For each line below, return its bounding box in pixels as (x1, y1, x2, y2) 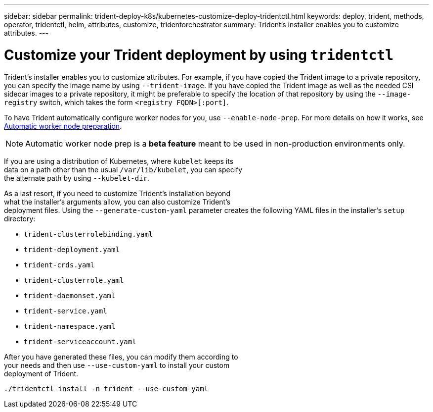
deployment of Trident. (4, 369, 79, 378)
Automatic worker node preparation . (4, 121, 122, 130)
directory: (4, 214, 36, 223)
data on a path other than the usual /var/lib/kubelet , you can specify (4, 165, 243, 174)
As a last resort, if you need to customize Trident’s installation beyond (4, 189, 230, 198)
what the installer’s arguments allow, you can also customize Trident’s (4, 197, 231, 206)
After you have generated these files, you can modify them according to (4, 352, 238, 361)
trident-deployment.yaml (24, 245, 120, 254)
